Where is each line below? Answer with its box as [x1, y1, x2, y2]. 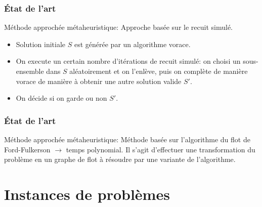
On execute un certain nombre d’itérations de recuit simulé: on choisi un [16, 56, 241, 66]
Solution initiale [16, 38, 66, 49]
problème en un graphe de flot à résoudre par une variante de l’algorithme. [4, 154, 236, 164]
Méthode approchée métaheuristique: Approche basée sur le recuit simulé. [4, 22, 233, 32]
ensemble [16, 66, 44, 76]
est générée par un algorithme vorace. [74, 38, 191, 49]
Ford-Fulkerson [4, 144, 51, 154]
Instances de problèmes [4, 183, 170, 204]
